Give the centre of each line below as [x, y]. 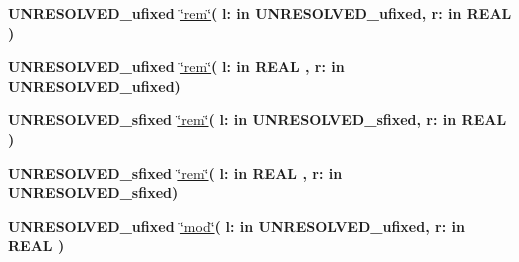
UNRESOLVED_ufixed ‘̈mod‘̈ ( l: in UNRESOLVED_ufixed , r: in [236, 225]
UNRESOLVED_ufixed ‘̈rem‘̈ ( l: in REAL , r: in [176, 66]
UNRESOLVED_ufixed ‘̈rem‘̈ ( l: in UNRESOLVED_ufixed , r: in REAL [260, 13]
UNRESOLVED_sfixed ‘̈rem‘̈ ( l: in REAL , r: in [175, 172]
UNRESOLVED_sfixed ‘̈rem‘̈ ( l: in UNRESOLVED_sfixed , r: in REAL [257, 119]
